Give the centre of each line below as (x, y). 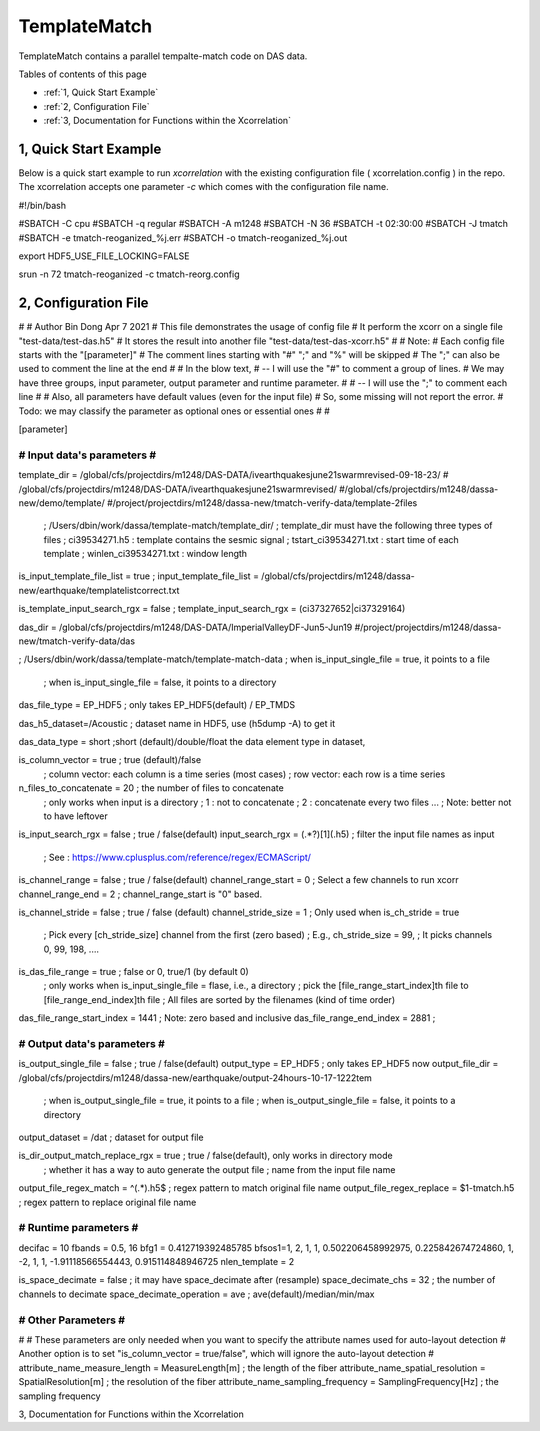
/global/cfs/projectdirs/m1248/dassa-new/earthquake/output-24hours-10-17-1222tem (195, 1077)
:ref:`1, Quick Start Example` (101, 92)
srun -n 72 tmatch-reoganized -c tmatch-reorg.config (129, 274)
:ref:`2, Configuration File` (96, 106)
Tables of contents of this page (82, 74)
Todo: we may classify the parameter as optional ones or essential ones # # (174, 411)
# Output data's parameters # (91, 1044)
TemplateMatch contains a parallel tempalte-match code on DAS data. (163, 56)
